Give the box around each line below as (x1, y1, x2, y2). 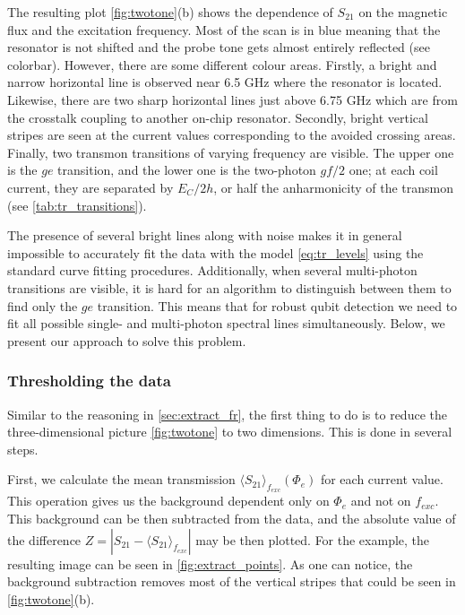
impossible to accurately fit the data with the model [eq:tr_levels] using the (7, 243, 424, 262)
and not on (350, 491, 411, 510)
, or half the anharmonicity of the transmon (213, 178, 454, 196)
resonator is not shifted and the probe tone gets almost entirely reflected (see (7, 38, 430, 56)
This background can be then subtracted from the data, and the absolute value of (7, 509, 456, 528)
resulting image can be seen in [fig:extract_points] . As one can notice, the (7, 554, 413, 573)
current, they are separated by (7, 178, 174, 196)
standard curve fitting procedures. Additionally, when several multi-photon (7, 261, 418, 280)
